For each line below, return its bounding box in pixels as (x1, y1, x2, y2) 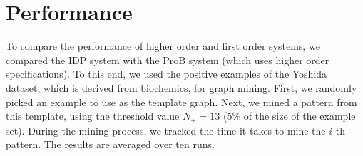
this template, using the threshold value (6, 108, 180, 123)
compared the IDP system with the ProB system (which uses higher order (6, 52, 329, 67)
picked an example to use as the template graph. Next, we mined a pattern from (6, 94, 357, 109)
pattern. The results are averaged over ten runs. (6, 137, 215, 152)
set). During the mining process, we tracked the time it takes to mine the (6, 123, 326, 137)
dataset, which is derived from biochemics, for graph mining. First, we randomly (6, 80, 357, 95)
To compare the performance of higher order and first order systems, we (6, 38, 320, 53)
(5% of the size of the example (223, 108, 356, 123)
